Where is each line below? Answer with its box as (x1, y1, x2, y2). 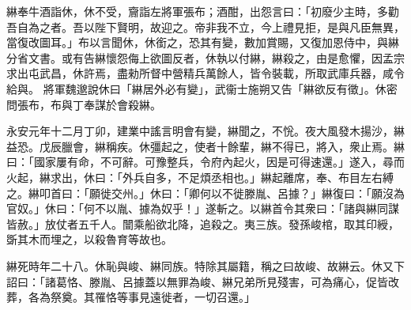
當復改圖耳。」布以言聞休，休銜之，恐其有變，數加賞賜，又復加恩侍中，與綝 (6, 34, 399, 51)
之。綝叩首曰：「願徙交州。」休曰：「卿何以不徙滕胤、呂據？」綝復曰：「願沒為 (6, 184, 405, 201)
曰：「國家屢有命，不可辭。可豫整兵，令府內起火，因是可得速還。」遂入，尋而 (6, 153, 405, 170)
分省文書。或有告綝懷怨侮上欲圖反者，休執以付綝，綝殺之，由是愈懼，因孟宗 (6, 49, 405, 66)
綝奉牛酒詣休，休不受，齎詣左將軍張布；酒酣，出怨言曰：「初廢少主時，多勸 (6, 3, 399, 19)
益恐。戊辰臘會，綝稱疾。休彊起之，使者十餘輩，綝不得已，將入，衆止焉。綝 (6, 138, 405, 154)
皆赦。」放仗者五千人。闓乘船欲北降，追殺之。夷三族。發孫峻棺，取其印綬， (6, 215, 399, 232)
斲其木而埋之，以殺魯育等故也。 (6, 231, 172, 248)
